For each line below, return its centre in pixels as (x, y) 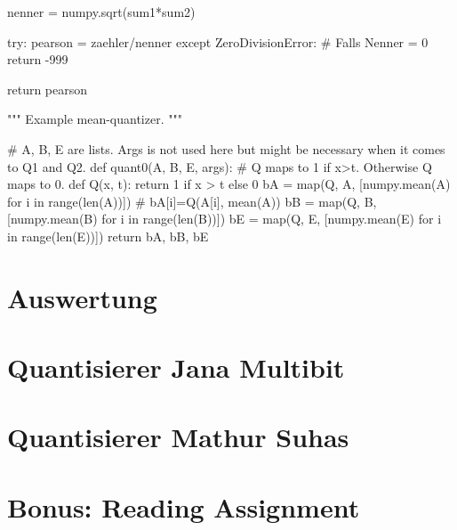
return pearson (48, 89)
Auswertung (82, 297)
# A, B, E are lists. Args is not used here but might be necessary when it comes (226, 148)
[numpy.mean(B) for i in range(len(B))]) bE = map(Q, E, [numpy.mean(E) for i (224, 219)
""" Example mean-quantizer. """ (95, 119)
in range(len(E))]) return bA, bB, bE (108, 236)
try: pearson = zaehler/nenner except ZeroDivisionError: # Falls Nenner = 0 (218, 41)
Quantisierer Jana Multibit (176, 367)
